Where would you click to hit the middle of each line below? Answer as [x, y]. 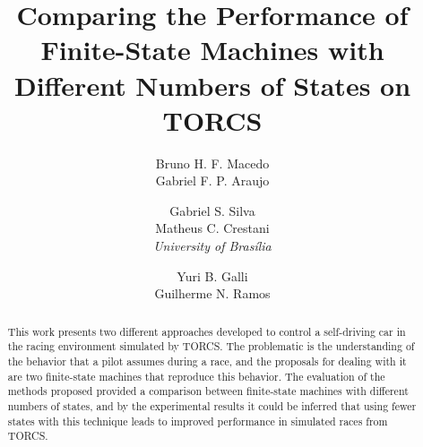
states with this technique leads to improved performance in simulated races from [198, 421]
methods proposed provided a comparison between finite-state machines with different [208, 391]
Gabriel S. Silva [212, 210]
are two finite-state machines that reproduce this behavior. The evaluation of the [196, 376]
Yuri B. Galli [212, 275]
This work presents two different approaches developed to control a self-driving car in [207, 331]
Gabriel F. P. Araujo [212, 181]
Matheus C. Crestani [212, 228]
